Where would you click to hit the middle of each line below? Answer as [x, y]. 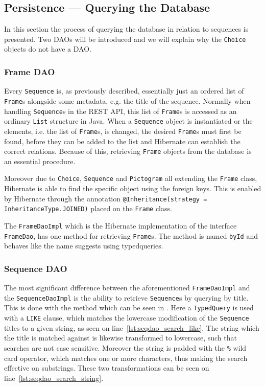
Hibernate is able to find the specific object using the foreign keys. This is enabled [133, 188]
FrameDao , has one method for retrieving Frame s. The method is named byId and [131, 235]
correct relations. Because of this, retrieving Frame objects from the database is [128, 151]
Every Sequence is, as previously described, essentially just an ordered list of [124, 91]
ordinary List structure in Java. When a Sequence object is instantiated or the [128, 121]
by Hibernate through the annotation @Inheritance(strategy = [106, 198]
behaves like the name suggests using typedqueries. [84, 246]
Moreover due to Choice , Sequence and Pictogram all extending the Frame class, [131, 178]
